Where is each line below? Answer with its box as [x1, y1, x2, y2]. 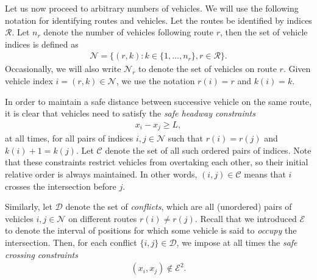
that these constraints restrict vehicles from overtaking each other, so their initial [5, 156, 308, 168]
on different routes [68, 212, 137, 224]
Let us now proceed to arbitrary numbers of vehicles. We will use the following [5, 2, 299, 14]
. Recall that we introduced [194, 212, 297, 224]
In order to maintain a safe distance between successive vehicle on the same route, [5, 95, 312, 107]
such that [168, 132, 203, 145]
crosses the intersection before [5, 179, 116, 192]
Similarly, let [5, 200, 52, 213]
